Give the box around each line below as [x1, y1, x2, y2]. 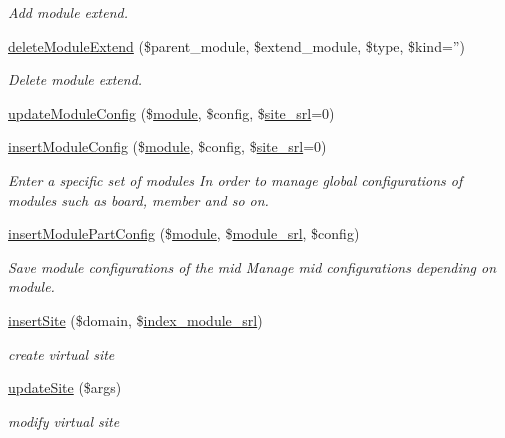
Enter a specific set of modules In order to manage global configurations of [8, 169, 463, 190]
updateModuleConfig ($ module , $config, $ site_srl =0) [8, 102, 335, 123]
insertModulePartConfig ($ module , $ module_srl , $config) [8, 223, 360, 244]
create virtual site [8, 343, 115, 364]
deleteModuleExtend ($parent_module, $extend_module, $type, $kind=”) [8, 35, 465, 56]
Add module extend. [8, 2, 128, 22]
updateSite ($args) [8, 377, 122, 398]
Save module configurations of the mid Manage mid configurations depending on [8, 256, 497, 277]
